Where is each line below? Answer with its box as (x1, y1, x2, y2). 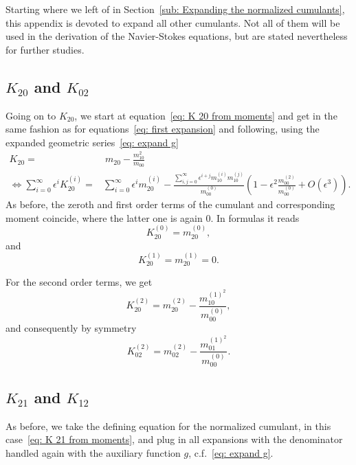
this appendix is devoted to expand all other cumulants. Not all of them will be (5, 15, 340, 30)
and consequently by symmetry (5, 320, 137, 334)
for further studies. (5, 42, 85, 56)
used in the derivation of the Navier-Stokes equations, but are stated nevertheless (5, 29, 348, 43)
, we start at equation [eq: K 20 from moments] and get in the (74, 108, 337, 122)
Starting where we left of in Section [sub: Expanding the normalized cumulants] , (5, 2, 345, 16)
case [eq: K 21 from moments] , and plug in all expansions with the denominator (5, 432, 343, 446)
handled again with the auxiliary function (5, 445, 181, 460)
